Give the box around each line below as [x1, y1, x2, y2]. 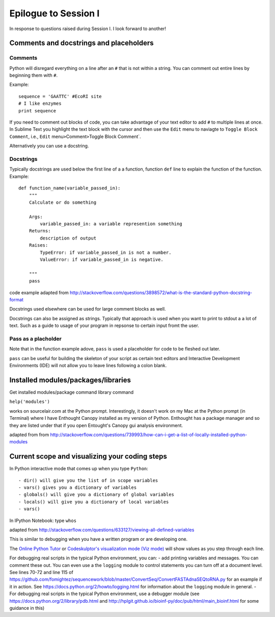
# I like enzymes [18, 101, 62, 107]
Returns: [29, 228, 51, 234]
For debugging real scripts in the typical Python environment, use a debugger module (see [9, 590, 200, 597]
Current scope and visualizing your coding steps [9, 452, 168, 461]
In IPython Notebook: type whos [9, 517, 76, 524]
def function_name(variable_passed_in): [18, 185, 121, 191]
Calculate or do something [29, 199, 97, 205]
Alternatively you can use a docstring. [9, 143, 89, 149]
